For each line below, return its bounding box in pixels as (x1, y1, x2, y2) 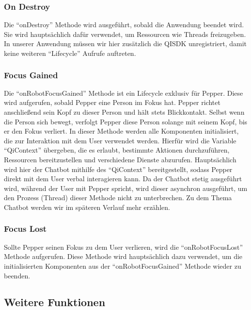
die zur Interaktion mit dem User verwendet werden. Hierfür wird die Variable (4, 135, 236, 145)
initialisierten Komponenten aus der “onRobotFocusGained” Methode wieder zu (4, 260, 241, 271)
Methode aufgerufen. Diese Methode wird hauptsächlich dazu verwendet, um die (4, 251, 243, 261)
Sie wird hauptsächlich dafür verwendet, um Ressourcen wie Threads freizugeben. (4, 29, 246, 39)
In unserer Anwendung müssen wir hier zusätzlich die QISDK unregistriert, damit (4, 38, 247, 49)
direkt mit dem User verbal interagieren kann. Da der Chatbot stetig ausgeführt (4, 173, 242, 184)
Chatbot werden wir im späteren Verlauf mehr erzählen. (4, 202, 170, 212)
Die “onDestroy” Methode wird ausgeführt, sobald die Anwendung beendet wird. (4, 19, 244, 30)
